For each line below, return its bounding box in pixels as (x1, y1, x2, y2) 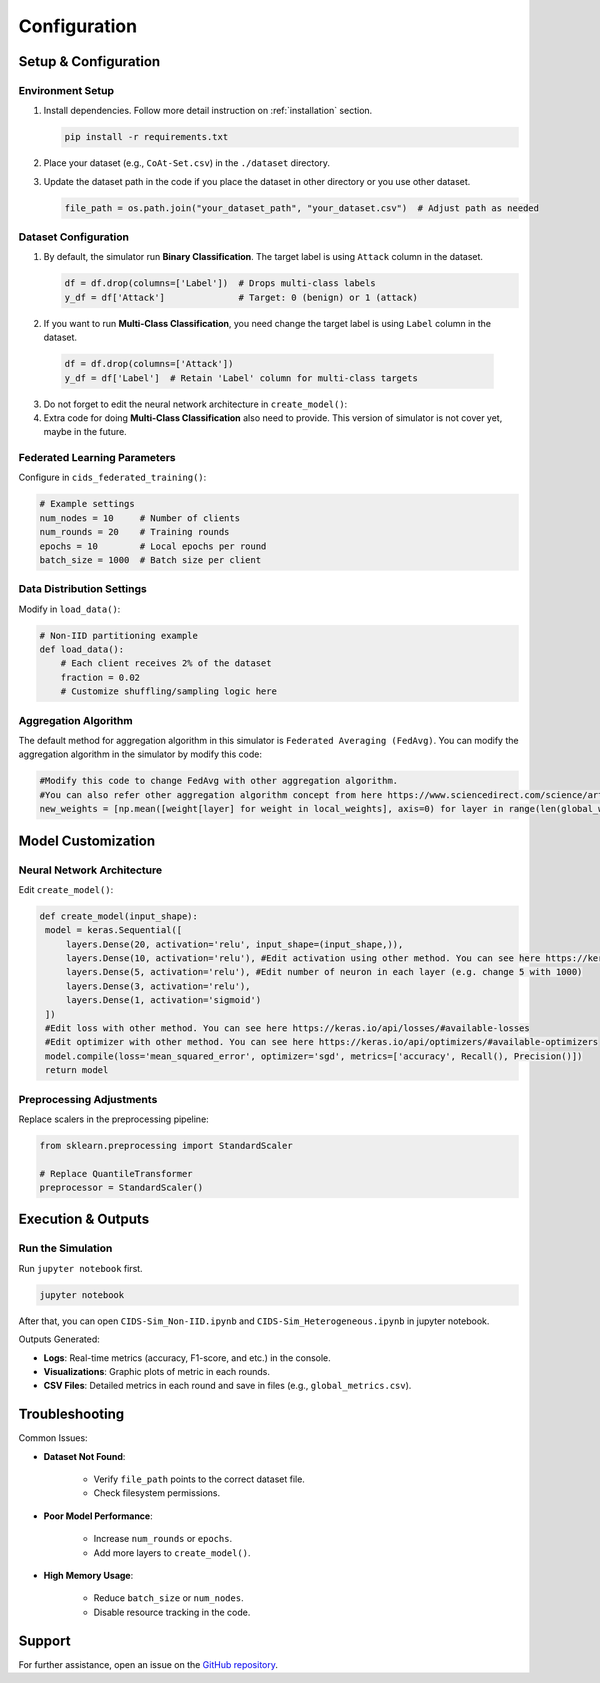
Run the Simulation (18, 1241, 113, 1255)
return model (45, 1065, 109, 1076)
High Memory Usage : (43, 1569, 134, 1581)
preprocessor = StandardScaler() (39, 1182, 204, 1194)
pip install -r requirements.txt (64, 131, 229, 143)
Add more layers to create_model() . (93, 1546, 251, 1559)
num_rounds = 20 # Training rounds (39, 526, 230, 538)
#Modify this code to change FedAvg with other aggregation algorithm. (39, 775, 399, 787)
